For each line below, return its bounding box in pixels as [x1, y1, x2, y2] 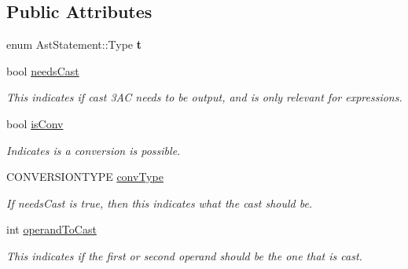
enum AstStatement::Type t [6, 36, 142, 53]
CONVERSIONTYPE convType [6, 168, 164, 185]
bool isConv [6, 115, 64, 131]
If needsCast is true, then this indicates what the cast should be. [6, 194, 313, 211]
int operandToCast [6, 221, 97, 238]
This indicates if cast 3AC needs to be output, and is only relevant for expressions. [6, 89, 402, 105]
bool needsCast [6, 62, 79, 79]
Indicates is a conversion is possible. [6, 142, 181, 158]
